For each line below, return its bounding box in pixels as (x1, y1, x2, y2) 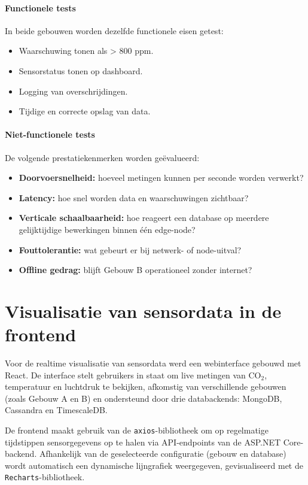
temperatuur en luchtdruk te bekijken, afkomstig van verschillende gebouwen (5, 380, 286, 393)
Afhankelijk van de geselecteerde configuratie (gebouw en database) (39, 447, 286, 460)
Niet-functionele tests (5, 128, 95, 141)
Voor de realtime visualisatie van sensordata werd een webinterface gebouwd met (5, 357, 301, 369)
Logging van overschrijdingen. (19, 84, 128, 97)
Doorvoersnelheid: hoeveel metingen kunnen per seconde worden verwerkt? (19, 171, 304, 184)
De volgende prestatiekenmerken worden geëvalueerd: (5, 151, 200, 163)
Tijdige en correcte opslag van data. (19, 105, 151, 117)
